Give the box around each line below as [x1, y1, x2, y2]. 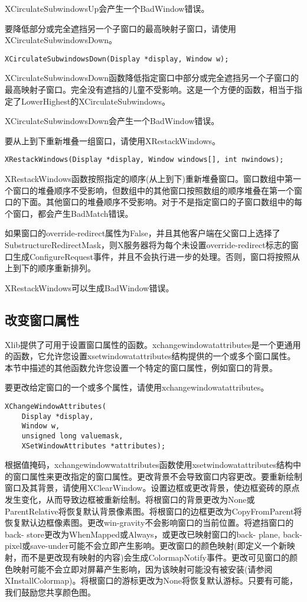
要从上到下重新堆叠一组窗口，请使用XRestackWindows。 [5, 134, 221, 147]
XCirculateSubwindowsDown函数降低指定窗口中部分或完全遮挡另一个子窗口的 [5, 71, 299, 84]
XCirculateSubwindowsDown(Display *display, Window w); [5, 54, 229, 63]
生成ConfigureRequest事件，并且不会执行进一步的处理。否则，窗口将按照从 [12, 250, 301, 262]
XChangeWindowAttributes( [5, 402, 106, 411]
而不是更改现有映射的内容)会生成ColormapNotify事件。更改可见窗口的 [21, 551, 289, 564]
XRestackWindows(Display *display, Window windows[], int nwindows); [5, 155, 284, 164]
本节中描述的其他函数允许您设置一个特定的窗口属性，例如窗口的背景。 [5, 361, 277, 373]
